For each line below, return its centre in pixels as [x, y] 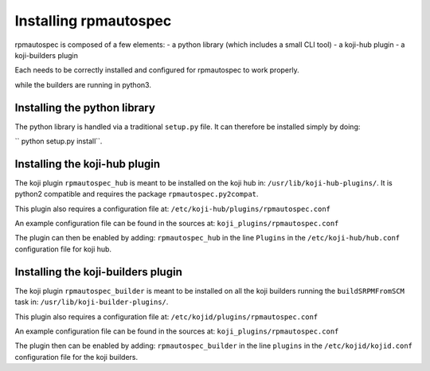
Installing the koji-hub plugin [88, 164]
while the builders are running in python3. [83, 84]
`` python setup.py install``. [59, 141]
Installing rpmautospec [93, 21]
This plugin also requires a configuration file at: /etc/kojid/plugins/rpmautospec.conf [166, 316]
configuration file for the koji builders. [76, 357]
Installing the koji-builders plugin [98, 272]
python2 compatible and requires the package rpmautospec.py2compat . [137, 194]
